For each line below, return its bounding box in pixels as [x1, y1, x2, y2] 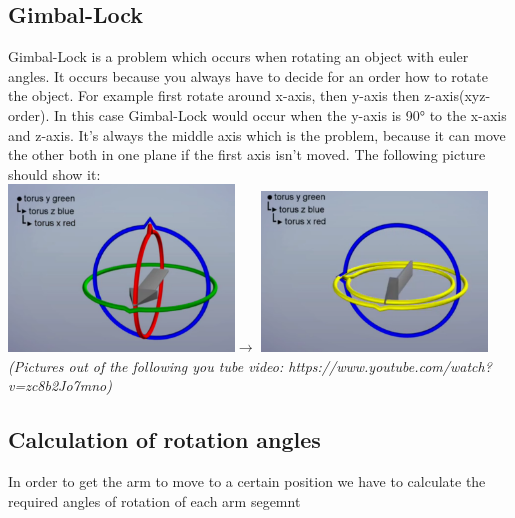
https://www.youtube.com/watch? [288, 355, 492, 376]
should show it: [8, 163, 101, 184]
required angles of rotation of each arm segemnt [8, 490, 301, 511]
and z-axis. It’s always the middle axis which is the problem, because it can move [8, 124, 506, 145]
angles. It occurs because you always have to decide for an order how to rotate [8, 65, 488, 86]
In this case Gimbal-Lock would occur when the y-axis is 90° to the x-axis [53, 104, 507, 125]
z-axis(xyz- [424, 85, 491, 106]
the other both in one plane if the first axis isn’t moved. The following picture [8, 144, 486, 165]
